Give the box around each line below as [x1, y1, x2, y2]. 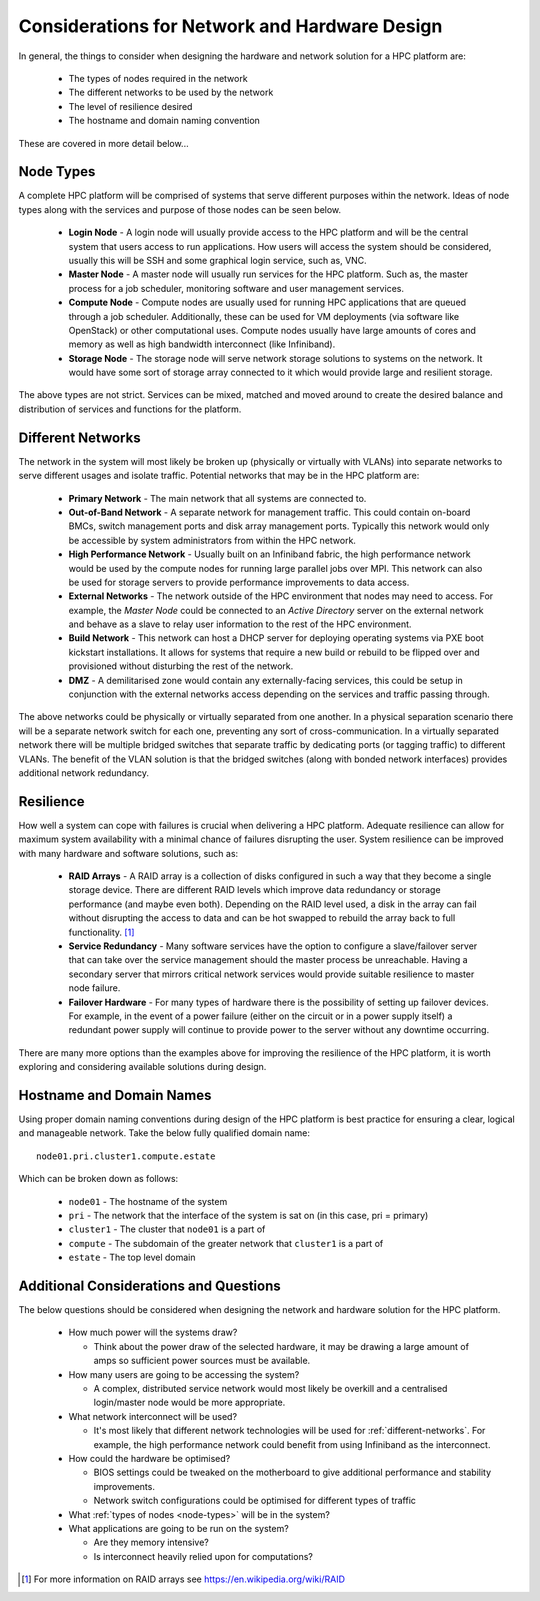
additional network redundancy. [18, 766, 150, 779]
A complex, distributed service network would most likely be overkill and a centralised [93, 1383, 448, 1395]
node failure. [68, 982, 121, 994]
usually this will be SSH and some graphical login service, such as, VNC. [68, 254, 367, 266]
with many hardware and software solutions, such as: [18, 847, 239, 859]
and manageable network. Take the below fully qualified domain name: [18, 1127, 310, 1139]
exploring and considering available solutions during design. [18, 1061, 267, 1073]
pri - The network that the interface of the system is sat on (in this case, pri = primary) [68, 1210, 429, 1221]
